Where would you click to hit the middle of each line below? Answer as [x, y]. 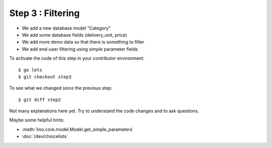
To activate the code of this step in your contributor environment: [77, 58]
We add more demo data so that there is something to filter [83, 42]
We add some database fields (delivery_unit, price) [75, 35]
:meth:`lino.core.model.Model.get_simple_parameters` [78, 129]
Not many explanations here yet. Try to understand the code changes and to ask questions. [104, 111]
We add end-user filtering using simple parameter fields [80, 49]
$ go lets [30, 70]
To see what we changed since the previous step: [61, 88]
